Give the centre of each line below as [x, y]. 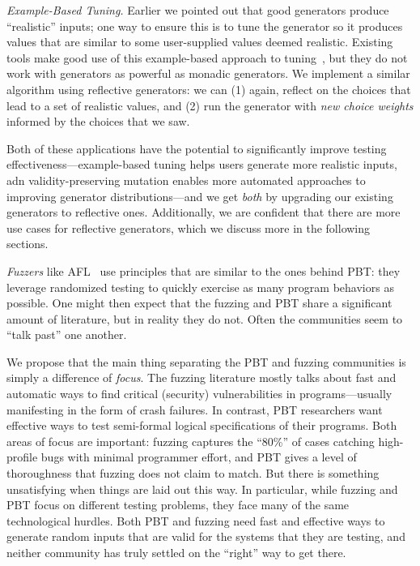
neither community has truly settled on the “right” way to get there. [176, 552]
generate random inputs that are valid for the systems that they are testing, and [206, 536]
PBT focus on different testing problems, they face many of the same [178, 505]
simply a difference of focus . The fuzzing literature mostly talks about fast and [202, 377]
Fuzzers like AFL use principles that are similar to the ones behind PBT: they [204, 270]
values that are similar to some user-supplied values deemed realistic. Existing [200, 42]
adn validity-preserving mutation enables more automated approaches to [186, 180]
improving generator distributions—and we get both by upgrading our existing [200, 196]
